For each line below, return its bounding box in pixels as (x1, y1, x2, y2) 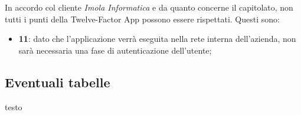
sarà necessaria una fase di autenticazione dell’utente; (18, 44, 212, 56)
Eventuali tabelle (5, 73, 110, 91)
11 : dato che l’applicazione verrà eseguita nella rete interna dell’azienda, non (18, 32, 296, 45)
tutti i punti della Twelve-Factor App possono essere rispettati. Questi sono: (5, 12, 280, 25)
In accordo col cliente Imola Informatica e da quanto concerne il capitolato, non (5, 1, 293, 13)
